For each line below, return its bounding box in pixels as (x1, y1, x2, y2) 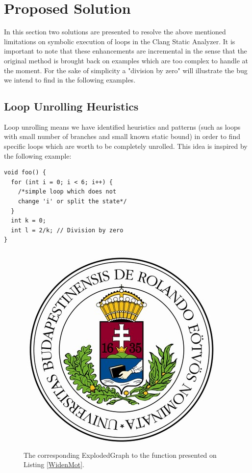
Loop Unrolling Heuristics (4, 99, 139, 114)
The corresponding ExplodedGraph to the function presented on (24, 449, 217, 460)
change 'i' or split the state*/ (18, 198, 127, 205)
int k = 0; (11, 217, 46, 224)
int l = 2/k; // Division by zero (11, 226, 124, 234)
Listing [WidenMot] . (24, 459, 84, 470)
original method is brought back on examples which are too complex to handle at (4, 55, 249, 65)
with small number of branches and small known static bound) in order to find (4, 131, 240, 141)
